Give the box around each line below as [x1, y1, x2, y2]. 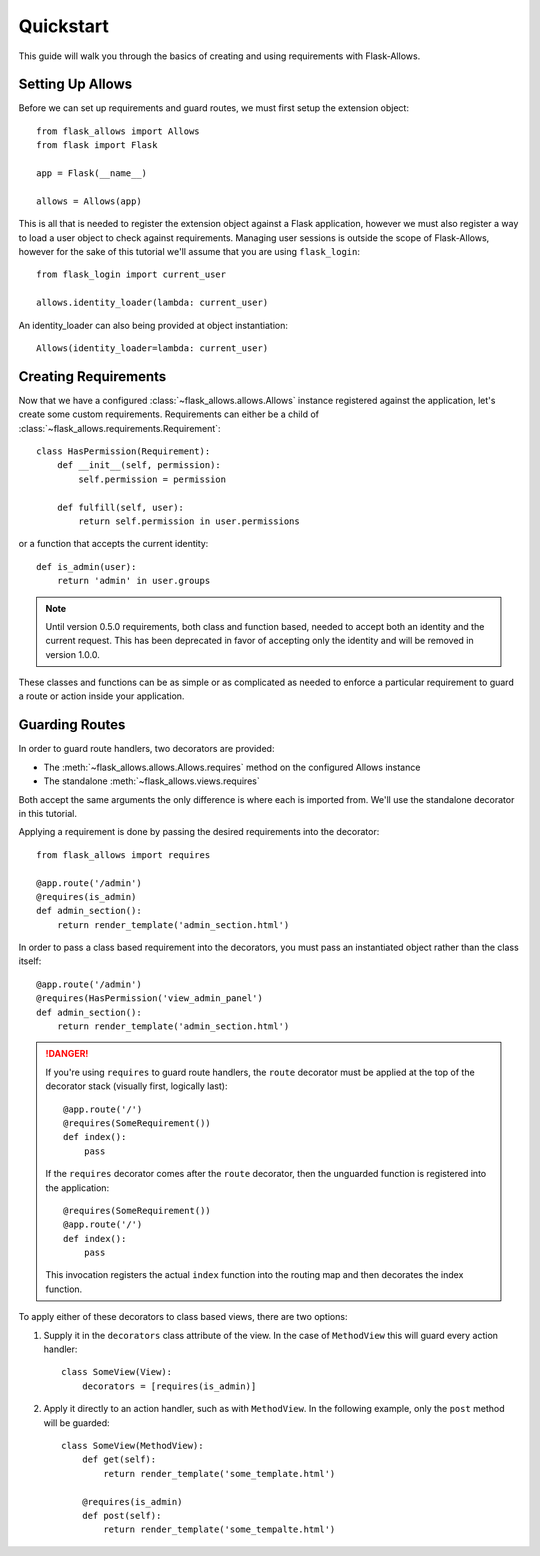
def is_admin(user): [36, 561, 137, 572]
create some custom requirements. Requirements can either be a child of [18, 408, 320, 420]
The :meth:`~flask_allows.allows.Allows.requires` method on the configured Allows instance [43, 761, 421, 773]
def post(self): [81, 1510, 162, 1521]
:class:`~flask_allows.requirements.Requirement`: [18, 422, 221, 434]
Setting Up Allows [18, 76, 133, 93]
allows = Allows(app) [36, 195, 142, 207]
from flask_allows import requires [36, 849, 211, 860]
